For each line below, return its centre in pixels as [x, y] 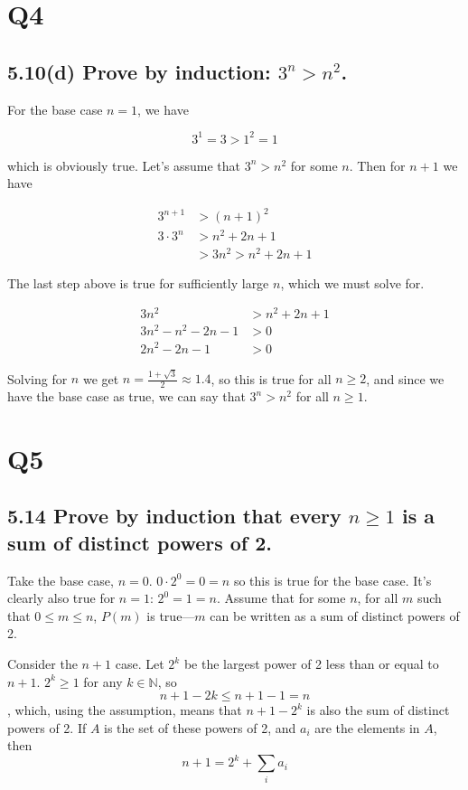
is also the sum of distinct [378, 710]
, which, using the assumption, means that [125, 710]
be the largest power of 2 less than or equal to [311, 663]
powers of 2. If [47, 727]
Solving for [37, 378]
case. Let [140, 663]
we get [101, 378]
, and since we [405, 378]
